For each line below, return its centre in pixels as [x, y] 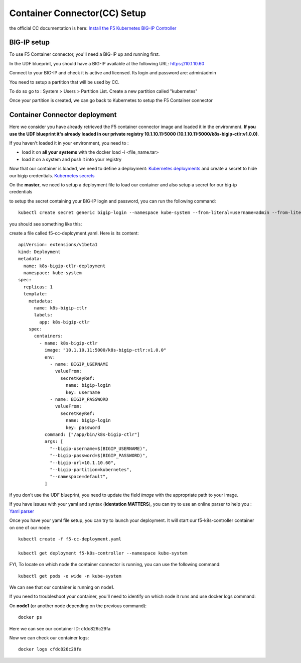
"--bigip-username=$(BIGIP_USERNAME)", [99, 449]
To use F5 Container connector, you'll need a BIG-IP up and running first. [85, 54]
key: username [83, 392]
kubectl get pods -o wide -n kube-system [70, 576]
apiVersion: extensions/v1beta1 [58, 245]
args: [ [54, 441]
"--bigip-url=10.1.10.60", [83, 463]
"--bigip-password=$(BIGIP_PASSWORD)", [99, 456]
